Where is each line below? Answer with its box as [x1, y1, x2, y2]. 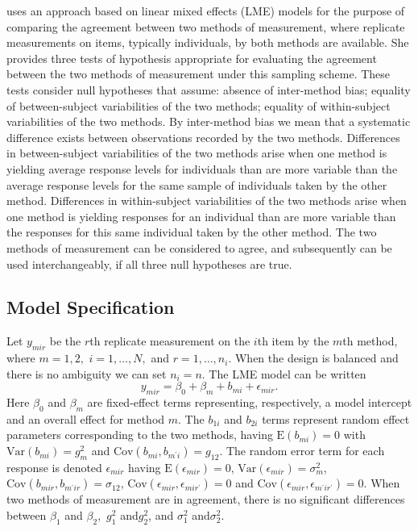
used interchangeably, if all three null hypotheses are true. [6, 255, 292, 272]
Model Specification [6, 295, 175, 320]
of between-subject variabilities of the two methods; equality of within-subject [6, 97, 391, 114]
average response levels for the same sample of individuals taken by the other [6, 176, 387, 193]
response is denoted [6, 458, 102, 475]
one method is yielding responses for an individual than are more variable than [6, 207, 396, 224]
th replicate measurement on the [89, 332, 250, 349]
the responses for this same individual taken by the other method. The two [6, 224, 377, 240]
